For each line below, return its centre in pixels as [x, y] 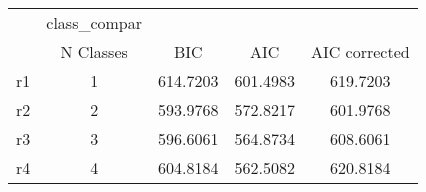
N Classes [94, 51]
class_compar [94, 22]
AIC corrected [360, 51]
